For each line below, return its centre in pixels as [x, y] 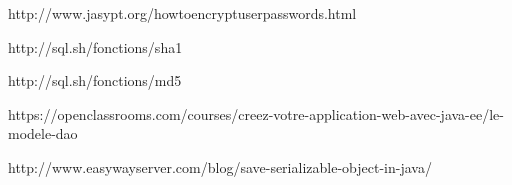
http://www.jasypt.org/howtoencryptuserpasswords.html [182, 13]
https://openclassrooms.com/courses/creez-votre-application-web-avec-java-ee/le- [256, 113]
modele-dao [43, 133]
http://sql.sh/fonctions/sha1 [95, 46]
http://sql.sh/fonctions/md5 [95, 80]
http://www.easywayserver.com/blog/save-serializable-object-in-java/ [220, 166]
